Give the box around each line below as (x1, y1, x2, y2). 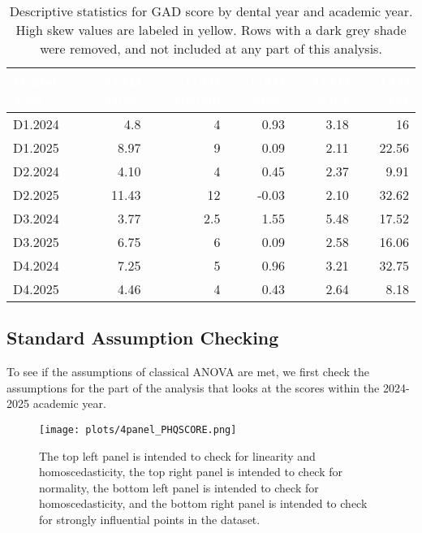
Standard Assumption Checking (6, 325, 279, 350)
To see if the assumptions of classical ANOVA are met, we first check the (6, 363, 369, 380)
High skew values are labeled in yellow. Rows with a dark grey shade (15, 20, 407, 39)
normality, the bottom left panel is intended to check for (39, 479, 319, 496)
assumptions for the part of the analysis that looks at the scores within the (6, 379, 380, 396)
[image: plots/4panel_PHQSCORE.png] (39, 423, 237, 435)
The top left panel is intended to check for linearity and (39, 447, 316, 464)
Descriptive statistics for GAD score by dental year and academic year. (9, 2, 413, 20)
